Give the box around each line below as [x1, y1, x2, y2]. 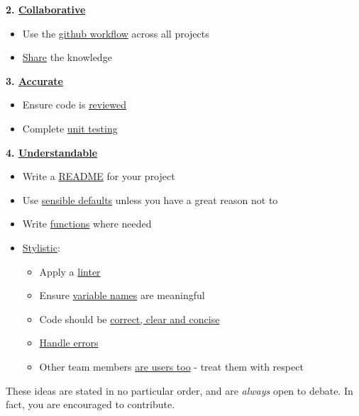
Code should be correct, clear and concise [39, 311, 220, 326]
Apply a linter [39, 264, 101, 279]
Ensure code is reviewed [22, 97, 127, 112]
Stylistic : [22, 240, 60, 254]
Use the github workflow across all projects [22, 26, 209, 40]
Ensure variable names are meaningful [39, 288, 205, 303]
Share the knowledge [22, 50, 112, 64]
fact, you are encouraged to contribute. [6, 397, 175, 412]
